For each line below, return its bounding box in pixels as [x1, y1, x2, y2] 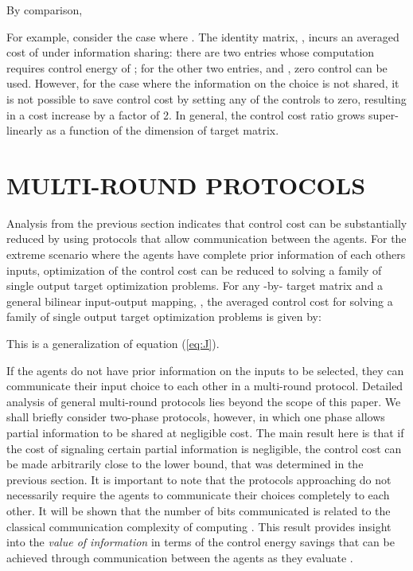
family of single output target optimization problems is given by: [6, 308, 321, 325]
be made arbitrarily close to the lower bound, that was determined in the [6, 456, 364, 472]
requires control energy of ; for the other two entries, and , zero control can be [6, 59, 388, 76]
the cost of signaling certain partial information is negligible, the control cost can [6, 440, 402, 456]
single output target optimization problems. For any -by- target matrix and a [6, 277, 384, 294]
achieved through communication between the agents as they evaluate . [6, 549, 353, 565]
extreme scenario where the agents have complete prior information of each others [6, 246, 406, 263]
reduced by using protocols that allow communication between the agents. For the [6, 230, 407, 247]
